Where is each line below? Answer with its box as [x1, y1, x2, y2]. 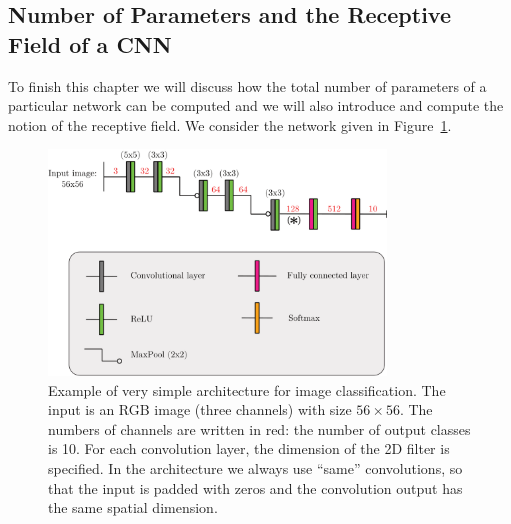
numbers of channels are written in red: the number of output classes [48, 418, 471, 439]
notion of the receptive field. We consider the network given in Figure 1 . [8, 114, 452, 135]
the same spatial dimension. [48, 497, 218, 518]
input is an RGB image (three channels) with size [48, 399, 352, 420]
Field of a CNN [8, 28, 172, 59]
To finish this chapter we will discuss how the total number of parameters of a [8, 75, 487, 96]
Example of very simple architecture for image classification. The [48, 379, 446, 400]
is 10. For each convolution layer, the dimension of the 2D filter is [48, 438, 450, 459]
